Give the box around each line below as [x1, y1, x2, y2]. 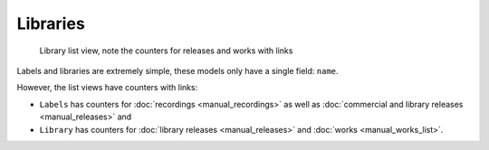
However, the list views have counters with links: [16, 82, 198, 93]
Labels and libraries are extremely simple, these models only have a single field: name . [16, 65, 339, 76]
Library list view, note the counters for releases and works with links [39, 45, 293, 56]
